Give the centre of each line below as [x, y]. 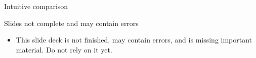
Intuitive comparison [36, 6]
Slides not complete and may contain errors [71, 23]
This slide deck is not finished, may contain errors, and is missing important [134, 40]
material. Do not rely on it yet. [64, 49]
